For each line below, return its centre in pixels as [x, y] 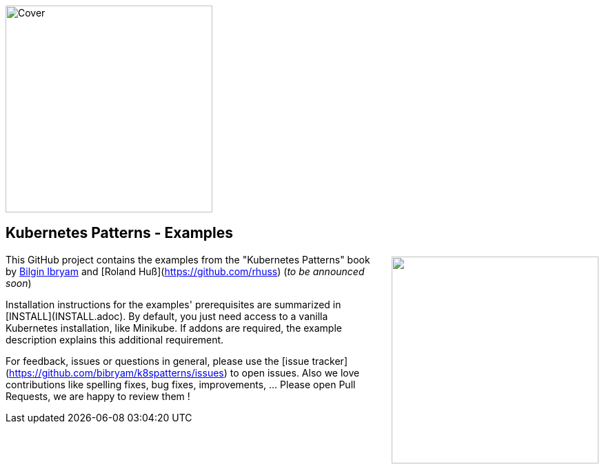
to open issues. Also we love [295, 372]
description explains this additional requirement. [115, 339]
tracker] [330, 361]
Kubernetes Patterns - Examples [119, 233]
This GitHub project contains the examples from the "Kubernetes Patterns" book [188, 259]
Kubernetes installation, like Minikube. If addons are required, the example [174, 328]
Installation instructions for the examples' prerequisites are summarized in [173, 304]
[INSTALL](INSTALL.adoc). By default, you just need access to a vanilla [167, 316]
